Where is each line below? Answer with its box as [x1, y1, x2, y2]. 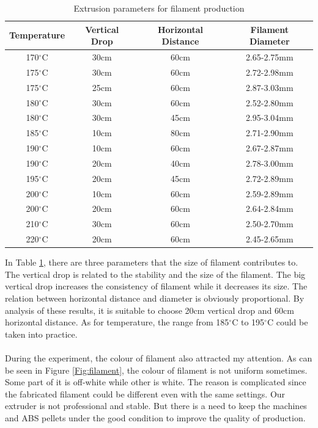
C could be [267, 316, 308, 328]
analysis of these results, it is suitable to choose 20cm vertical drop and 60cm [5, 303, 294, 316]
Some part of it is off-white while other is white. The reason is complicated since [5, 375, 306, 388]
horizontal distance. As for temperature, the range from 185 [5, 316, 229, 328]
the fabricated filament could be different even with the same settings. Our [5, 387, 286, 400]
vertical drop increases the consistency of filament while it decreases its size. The [5, 280, 308, 292]
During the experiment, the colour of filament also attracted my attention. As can [5, 352, 312, 364]
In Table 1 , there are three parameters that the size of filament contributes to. [5, 256, 298, 269]
